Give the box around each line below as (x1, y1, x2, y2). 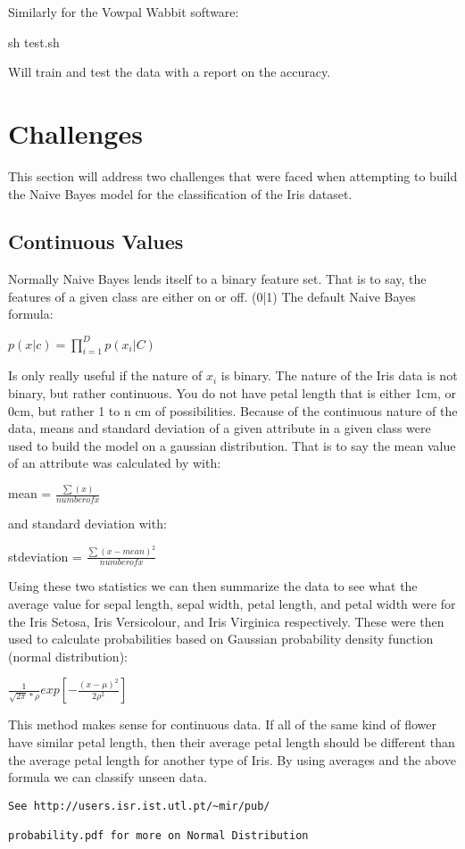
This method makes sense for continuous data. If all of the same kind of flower (8, 715, 437, 734)
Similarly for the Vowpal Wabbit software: (8, 3, 239, 21)
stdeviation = (8, 546, 82, 565)
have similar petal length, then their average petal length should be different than (8, 733, 455, 751)
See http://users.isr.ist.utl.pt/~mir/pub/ (8, 799, 270, 812)
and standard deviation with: (8, 514, 167, 533)
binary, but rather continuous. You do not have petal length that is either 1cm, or (8, 383, 457, 402)
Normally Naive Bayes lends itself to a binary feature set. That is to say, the (8, 270, 427, 288)
